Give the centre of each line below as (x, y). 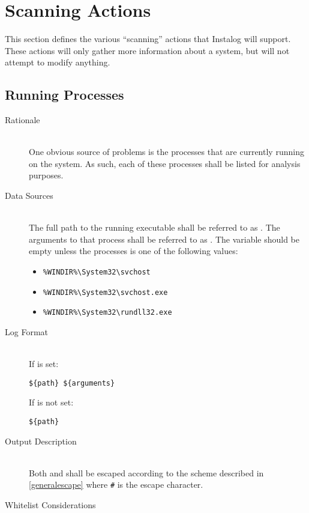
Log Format (26, 332)
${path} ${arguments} (72, 383)
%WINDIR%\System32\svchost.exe (105, 292)
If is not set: (51, 402)
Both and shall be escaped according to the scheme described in (146, 472)
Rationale (22, 120)
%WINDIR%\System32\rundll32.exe (107, 313)
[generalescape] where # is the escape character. (116, 484)
